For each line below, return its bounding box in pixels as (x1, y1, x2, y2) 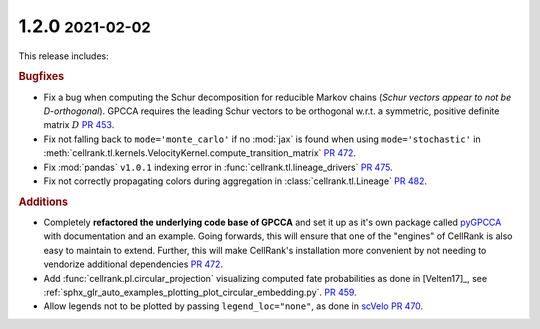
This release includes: (18, 50, 109, 62)
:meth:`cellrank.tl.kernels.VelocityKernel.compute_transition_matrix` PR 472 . (43, 147, 357, 159)
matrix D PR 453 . (43, 119, 115, 131)
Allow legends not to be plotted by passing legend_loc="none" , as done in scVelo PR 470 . (43, 300, 424, 312)
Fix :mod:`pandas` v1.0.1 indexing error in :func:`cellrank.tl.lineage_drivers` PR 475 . (43, 161, 394, 173)
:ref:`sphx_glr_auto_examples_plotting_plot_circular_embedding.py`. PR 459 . (43, 286, 357, 298)
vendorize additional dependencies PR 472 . (43, 258, 224, 270)
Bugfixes (18, 70, 65, 84)
